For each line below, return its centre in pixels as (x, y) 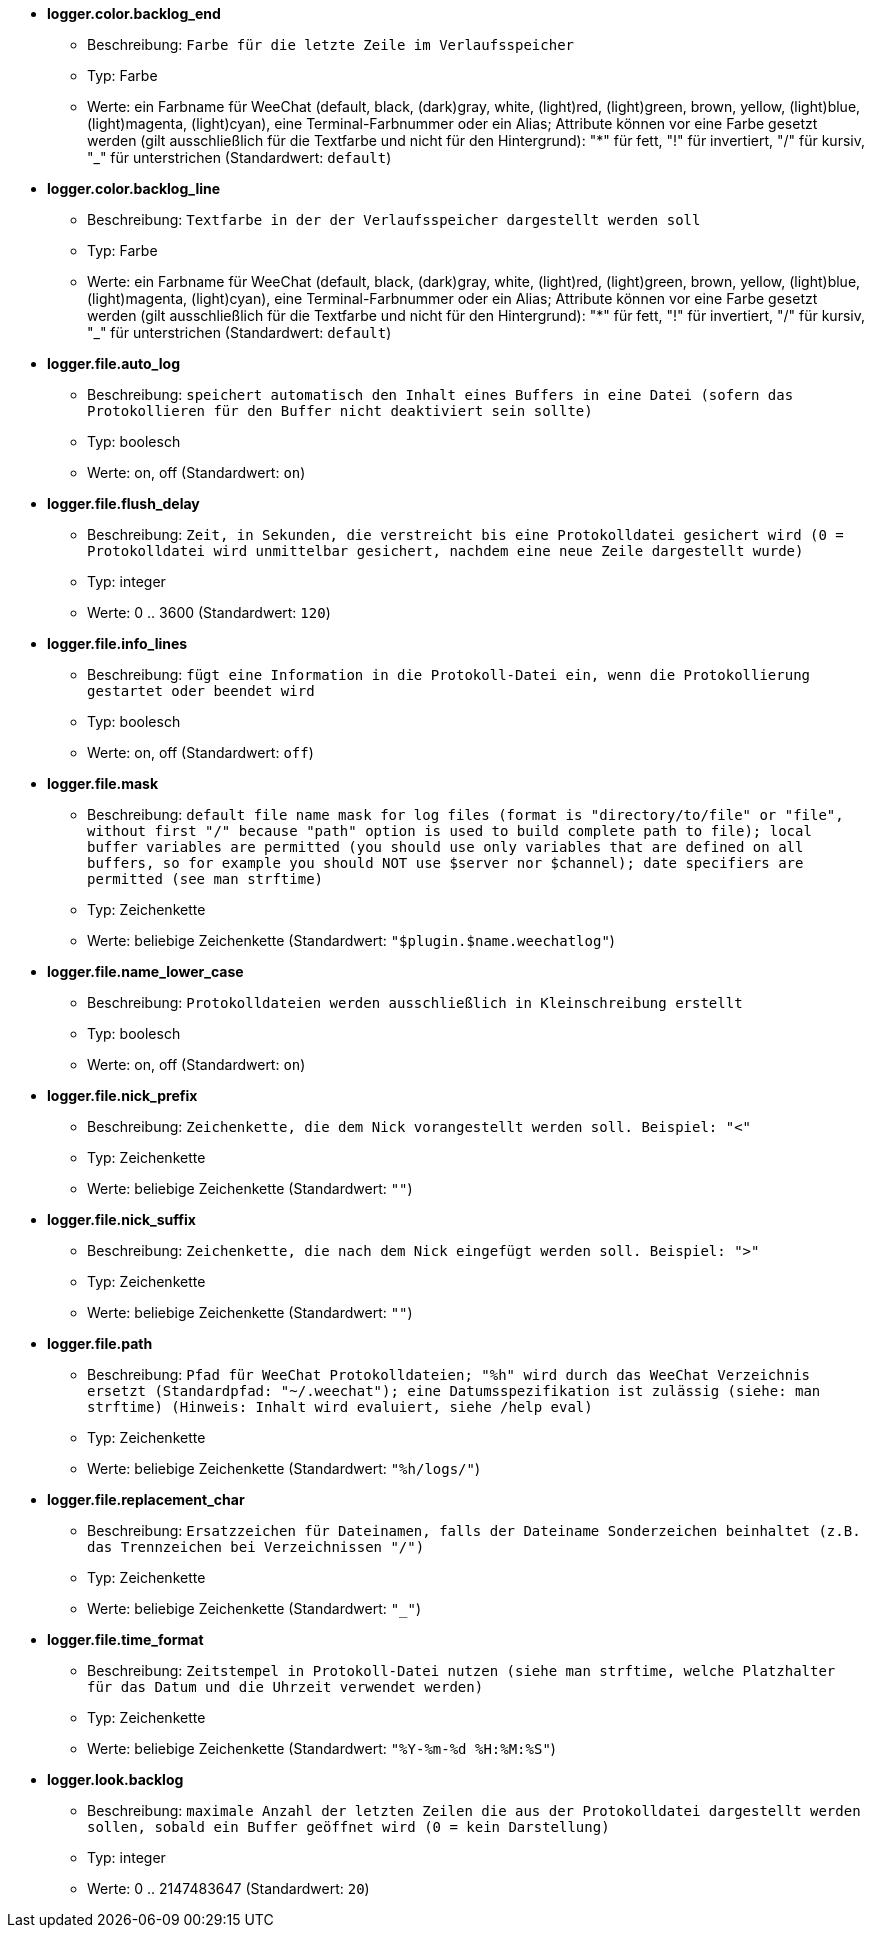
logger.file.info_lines (117, 643)
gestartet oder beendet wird (201, 691)
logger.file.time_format (125, 1639)
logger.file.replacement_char (146, 1499)
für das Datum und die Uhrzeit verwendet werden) (285, 1687)
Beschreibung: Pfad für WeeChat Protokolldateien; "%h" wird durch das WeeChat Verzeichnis (448, 1374)
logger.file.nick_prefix (122, 1095)
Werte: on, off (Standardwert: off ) (200, 752)
